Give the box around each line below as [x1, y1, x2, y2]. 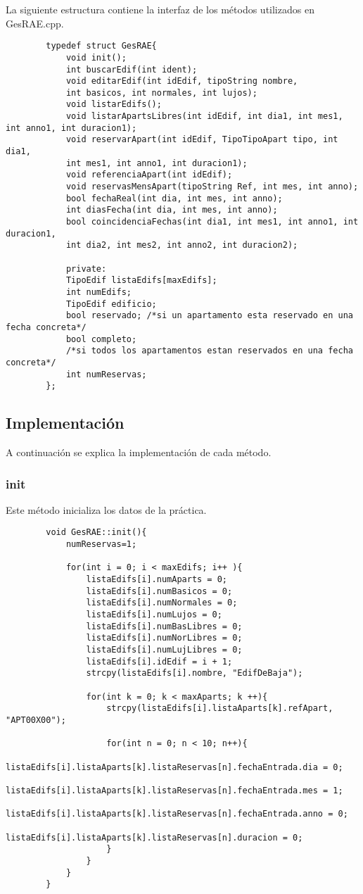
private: [65, 263, 107, 274]
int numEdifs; [65, 287, 132, 297]
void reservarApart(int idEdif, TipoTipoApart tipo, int [65, 134, 338, 145]
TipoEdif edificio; [65, 298, 157, 309]
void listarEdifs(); [65, 99, 162, 110]
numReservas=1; [65, 539, 137, 550]
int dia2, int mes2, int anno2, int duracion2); [65, 240, 298, 251]
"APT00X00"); [6, 714, 66, 725]
